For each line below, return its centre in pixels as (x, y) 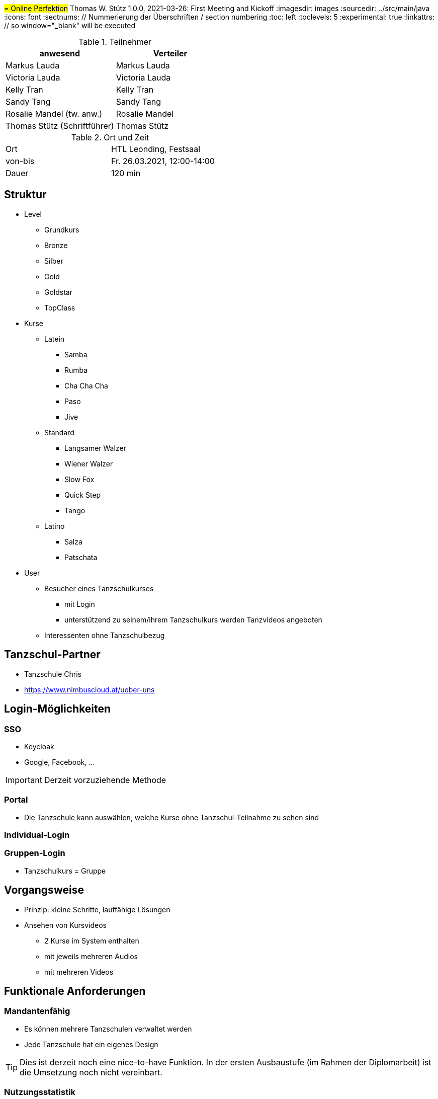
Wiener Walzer (89, 463)
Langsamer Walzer (95, 448)
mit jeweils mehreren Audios (91, 956)
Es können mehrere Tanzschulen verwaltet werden (108, 1029)
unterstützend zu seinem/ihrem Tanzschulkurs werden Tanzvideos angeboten (193, 619)
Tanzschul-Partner (52, 655)
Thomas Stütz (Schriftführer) (60, 126)
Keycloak (39, 746)
